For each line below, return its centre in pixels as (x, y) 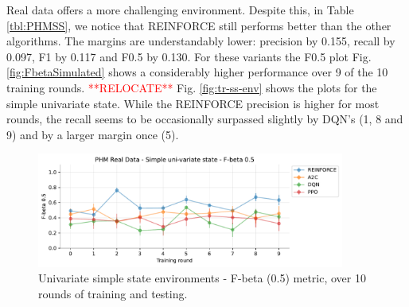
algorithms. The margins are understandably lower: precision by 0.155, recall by (201, 41)
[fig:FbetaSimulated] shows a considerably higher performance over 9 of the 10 (197, 72)
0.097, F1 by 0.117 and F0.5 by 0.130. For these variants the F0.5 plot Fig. (189, 56)
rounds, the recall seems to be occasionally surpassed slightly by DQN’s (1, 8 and (205, 119)
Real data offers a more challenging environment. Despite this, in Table (180, 10)
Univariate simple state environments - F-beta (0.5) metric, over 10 (202, 278)
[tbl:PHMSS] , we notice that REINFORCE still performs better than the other (199, 25)
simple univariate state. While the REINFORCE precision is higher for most (193, 103)
